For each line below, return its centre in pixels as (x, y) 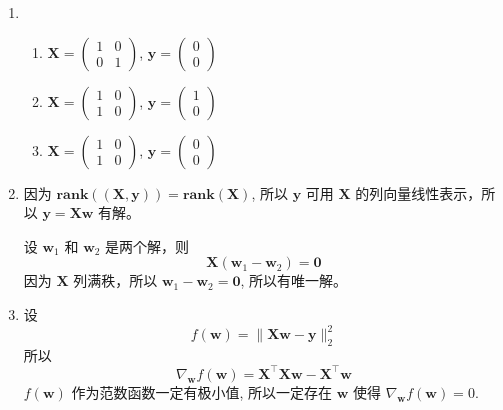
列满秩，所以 (115, 280)
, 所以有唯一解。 (294, 280)
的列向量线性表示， (418, 192)
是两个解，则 (147, 245)
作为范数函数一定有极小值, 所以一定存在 (201, 391)
